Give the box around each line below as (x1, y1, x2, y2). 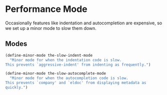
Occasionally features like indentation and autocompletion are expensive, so (5, 20, 162, 26)
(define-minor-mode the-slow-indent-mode (5, 53, 93, 58)
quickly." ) (5, 85, 28, 90)
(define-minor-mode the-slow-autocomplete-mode (5, 71, 106, 76)
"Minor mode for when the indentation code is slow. (9, 57, 122, 63)
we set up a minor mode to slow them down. (5, 25, 96, 31)
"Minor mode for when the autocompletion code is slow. (9, 76, 128, 81)
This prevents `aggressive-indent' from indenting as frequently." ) (5, 62, 151, 67)
